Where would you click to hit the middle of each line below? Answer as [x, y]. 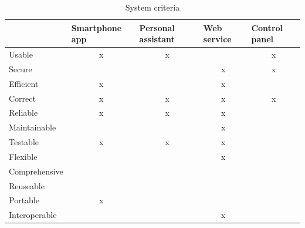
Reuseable [27, 185]
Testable [24, 142]
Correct [22, 98]
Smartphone [96, 27]
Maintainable [33, 127]
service [217, 39]
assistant [157, 39]
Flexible [23, 156]
